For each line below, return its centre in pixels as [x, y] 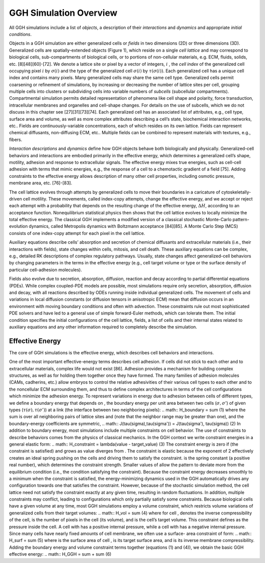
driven [15, 198]
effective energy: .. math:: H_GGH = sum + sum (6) [60, 554]
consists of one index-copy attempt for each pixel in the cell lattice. [77, 233]
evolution [18, 226]
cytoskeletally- [236, 192]
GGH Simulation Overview [63, 13]
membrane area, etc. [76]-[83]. [40, 183]
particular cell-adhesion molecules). [45, 270]
